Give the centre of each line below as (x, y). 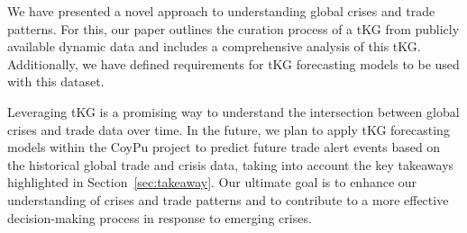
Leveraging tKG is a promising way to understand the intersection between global (233, 111)
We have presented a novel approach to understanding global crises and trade (221, 11)
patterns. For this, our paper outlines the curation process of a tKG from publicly (233, 28)
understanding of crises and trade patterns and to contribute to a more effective (228, 199)
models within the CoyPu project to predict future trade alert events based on (224, 147)
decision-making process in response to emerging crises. (160, 217)
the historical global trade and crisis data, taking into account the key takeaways (231, 164)
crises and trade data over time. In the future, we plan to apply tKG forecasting (229, 129)
